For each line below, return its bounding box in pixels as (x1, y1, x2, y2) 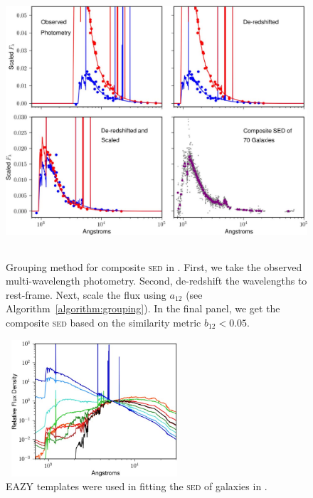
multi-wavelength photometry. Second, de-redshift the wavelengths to (6, 273, 307, 288)
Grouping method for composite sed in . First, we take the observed (6, 259, 302, 274)
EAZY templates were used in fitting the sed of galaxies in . (6, 479, 267, 494)
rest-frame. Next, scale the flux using (6, 287, 166, 302)
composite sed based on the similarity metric (6, 314, 201, 329)
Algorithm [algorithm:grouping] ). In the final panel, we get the (6, 301, 280, 316)
